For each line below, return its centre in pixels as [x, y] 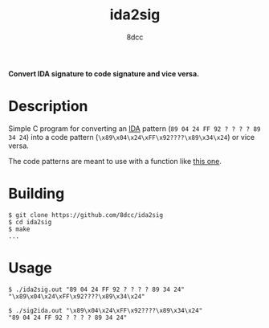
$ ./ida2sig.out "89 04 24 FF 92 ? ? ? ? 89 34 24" [96, 289]
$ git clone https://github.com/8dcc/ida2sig [86, 215]
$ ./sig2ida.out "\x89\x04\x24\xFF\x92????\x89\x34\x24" [106, 310]
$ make [19, 229]
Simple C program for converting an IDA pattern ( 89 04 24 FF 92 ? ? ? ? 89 [134, 128]
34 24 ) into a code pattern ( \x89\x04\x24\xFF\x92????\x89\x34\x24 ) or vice [132, 137]
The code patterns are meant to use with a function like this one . [115, 161]
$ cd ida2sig [30, 222]
